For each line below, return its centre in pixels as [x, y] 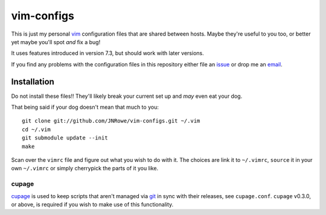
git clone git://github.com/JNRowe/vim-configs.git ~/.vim [111, 121]
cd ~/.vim [36, 129]
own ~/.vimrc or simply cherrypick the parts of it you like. [85, 168]
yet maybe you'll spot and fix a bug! [56, 42]
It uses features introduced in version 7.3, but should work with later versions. [108, 53]
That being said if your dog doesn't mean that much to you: [85, 107]
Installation [33, 82]
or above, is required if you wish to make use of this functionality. [92, 204]
